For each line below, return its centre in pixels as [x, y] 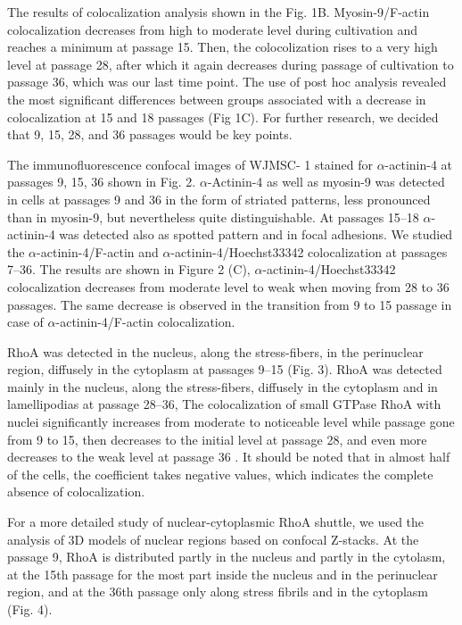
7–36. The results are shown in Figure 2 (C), [129, 269]
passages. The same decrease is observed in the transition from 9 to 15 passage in [230, 304]
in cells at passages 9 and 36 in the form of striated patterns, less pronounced [219, 199]
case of [25, 322]
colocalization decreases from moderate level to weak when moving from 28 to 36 [228, 286]
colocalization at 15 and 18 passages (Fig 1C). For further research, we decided [223, 117]
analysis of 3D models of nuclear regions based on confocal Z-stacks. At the [213, 539]
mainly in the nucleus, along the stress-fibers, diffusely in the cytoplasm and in [223, 386]
